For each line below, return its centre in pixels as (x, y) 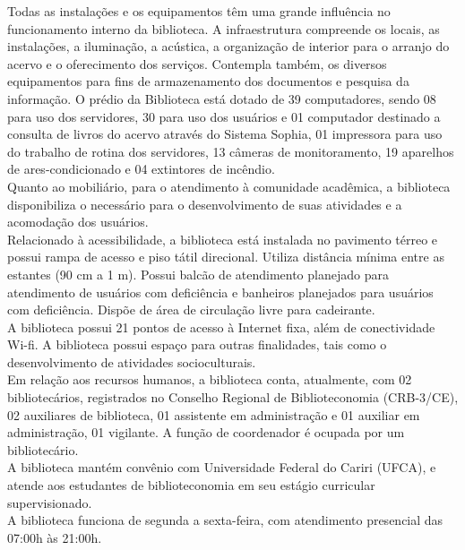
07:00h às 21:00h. (55, 537)
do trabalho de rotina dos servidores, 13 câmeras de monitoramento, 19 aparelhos (231, 151)
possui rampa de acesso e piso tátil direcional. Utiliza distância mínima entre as (226, 257)
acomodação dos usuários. (78, 222)
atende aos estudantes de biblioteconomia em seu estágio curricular (191, 485)
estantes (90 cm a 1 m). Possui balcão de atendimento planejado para (198, 274)
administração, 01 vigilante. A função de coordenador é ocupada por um (206, 432)
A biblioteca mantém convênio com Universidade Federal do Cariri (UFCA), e (222, 467)
